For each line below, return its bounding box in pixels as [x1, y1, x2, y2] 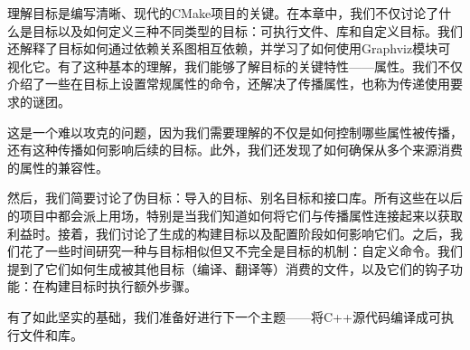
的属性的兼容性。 [7, 157, 108, 176]
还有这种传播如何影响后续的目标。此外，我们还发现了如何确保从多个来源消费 [7, 140, 463, 159]
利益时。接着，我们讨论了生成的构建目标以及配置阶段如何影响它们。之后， [7, 223, 450, 242]
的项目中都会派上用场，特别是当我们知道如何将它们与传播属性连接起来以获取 [7, 205, 463, 224]
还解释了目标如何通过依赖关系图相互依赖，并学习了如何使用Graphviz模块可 [7, 39, 451, 58]
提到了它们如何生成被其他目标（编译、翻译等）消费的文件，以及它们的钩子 [7, 259, 450, 278]
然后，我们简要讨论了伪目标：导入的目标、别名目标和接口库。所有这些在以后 [7, 188, 463, 207]
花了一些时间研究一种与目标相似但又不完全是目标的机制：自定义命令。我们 [19, 241, 463, 260]
